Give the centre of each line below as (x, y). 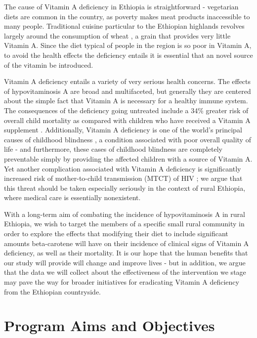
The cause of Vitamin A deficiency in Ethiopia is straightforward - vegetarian (121, 6)
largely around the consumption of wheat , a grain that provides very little (117, 35)
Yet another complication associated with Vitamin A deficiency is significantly (123, 168)
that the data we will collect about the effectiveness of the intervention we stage (125, 272)
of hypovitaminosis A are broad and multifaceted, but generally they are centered (128, 91)
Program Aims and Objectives (109, 325)
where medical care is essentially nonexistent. (72, 197)
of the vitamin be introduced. (49, 64)
